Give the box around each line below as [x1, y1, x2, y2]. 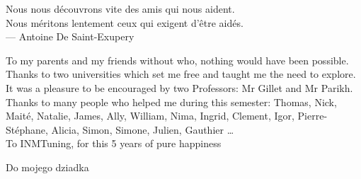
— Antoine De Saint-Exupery [6, 29, 134, 44]
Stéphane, [6, 122, 48, 137]
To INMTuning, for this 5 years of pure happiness [6, 136, 222, 151]
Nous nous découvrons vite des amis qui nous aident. [6, 1, 235, 16]
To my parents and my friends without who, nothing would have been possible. [6, 52, 349, 67]
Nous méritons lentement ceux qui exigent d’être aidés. [6, 15, 243, 30]
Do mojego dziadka [6, 159, 89, 174]
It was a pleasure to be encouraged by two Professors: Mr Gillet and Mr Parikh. [6, 80, 353, 95]
